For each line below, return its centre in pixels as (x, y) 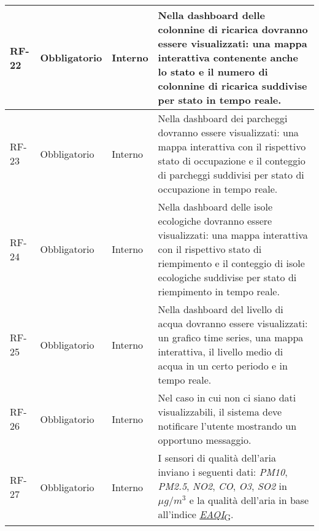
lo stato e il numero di (213, 72)
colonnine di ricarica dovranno (233, 29)
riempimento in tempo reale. (219, 291)
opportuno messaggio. (205, 440)
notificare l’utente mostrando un (227, 426)
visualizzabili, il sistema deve (220, 412)
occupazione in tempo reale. (218, 189)
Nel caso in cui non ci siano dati (227, 397)
